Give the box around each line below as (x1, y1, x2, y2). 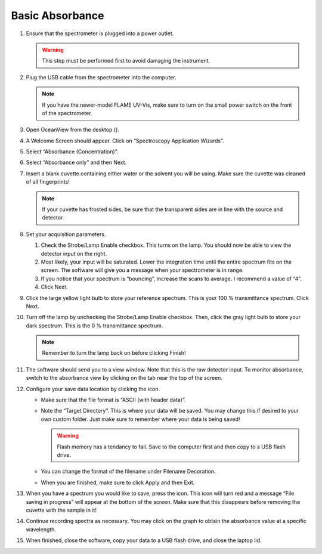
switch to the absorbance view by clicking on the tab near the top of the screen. (26, 375, 223, 382)
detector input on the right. (41, 250, 107, 257)
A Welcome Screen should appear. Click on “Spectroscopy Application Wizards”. (26, 137, 225, 144)
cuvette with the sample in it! (26, 506, 97, 513)
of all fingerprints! (26, 178, 70, 185)
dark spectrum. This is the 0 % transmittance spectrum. (26, 322, 163, 329)
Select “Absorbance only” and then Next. (26, 159, 127, 166)
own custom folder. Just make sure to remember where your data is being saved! (41, 415, 240, 423)
